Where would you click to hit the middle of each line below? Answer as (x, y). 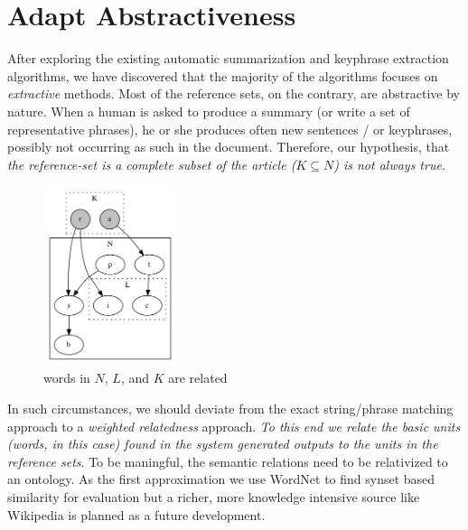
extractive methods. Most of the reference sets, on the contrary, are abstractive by (234, 93)
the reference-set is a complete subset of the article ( (152, 164)
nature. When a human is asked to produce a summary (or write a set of (209, 111)
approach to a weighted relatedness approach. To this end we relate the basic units (234, 426)
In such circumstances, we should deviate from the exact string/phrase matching (230, 409)
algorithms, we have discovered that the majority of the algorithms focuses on (223, 75)
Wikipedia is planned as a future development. (136, 514)
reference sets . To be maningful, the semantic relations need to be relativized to (228, 461)
